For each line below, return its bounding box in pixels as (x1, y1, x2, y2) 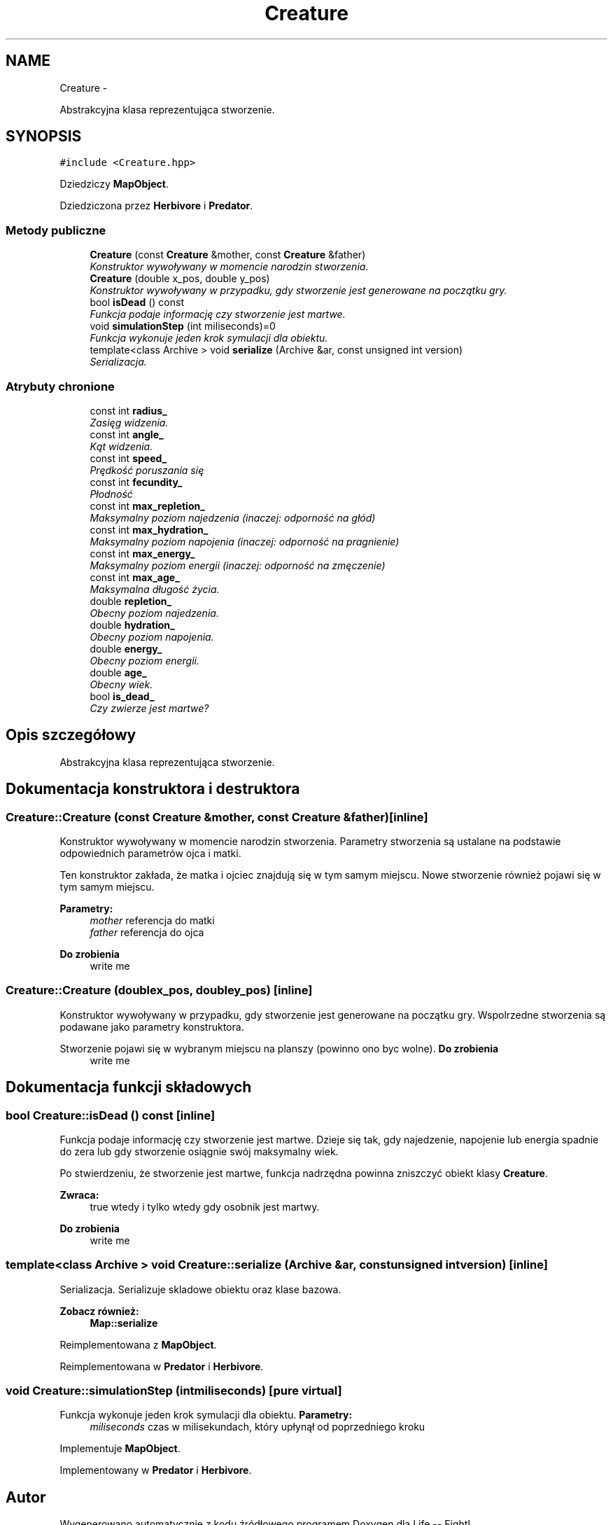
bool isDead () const (90, 296, 185, 309)
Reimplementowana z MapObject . (59, 1338, 217, 1351)
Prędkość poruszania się (90, 464, 204, 476)
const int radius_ (90, 404, 167, 417)
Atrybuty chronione (6, 379, 115, 394)
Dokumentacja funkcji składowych (6, 1078, 252, 1096)
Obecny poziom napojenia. (90, 630, 214, 643)
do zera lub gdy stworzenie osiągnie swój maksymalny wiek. (59, 1145, 339, 1157)
